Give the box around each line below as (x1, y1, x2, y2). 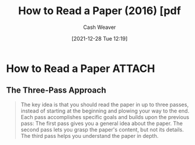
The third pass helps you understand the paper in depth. (20, 132, 159, 139)
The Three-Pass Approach (6, 85, 107, 95)
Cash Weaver (83, 24, 116, 31)
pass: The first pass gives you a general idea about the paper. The (20, 120, 183, 127)
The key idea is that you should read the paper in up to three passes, (20, 101, 189, 108)
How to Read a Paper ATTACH (6, 62, 155, 75)
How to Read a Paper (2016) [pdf (18, 4, 181, 18)
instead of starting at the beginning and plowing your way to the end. (20, 107, 190, 114)
